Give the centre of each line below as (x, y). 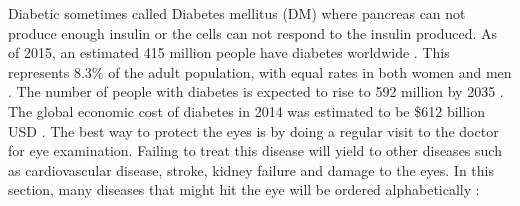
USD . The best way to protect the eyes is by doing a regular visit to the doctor (253, 130)
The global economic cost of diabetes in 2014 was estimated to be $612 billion (247, 110)
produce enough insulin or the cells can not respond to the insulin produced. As (253, 32)
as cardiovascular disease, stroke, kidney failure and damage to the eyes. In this (251, 169)
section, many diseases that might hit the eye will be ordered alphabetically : (244, 189)
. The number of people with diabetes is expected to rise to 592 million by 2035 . (256, 91)
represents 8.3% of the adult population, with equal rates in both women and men (260, 71)
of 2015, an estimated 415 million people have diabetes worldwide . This (229, 52)
